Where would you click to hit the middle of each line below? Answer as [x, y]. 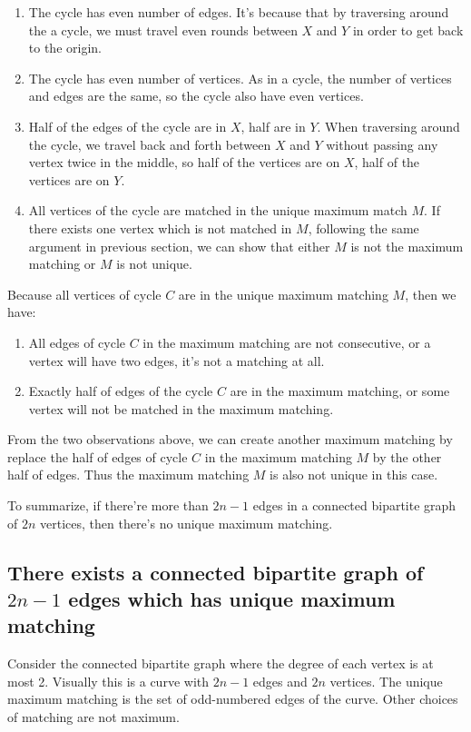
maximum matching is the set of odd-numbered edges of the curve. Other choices [233, 699]
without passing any [382, 144]
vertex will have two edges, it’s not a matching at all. [177, 360]
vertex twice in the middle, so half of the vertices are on [184, 162]
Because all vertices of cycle [84, 294]
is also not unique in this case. [354, 475]
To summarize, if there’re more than [108, 505]
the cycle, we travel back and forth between [150, 144]
